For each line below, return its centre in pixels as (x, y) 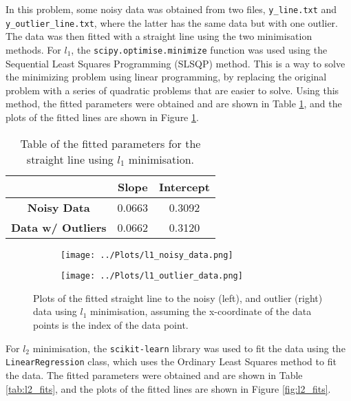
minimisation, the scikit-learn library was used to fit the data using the (189, 348)
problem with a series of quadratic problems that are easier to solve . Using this (172, 90)
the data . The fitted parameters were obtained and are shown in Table (154, 375)
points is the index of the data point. (111, 325)
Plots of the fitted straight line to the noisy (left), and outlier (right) (178, 297)
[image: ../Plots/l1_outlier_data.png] (152, 276)
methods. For (33, 49)
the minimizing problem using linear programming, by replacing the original (166, 77)
